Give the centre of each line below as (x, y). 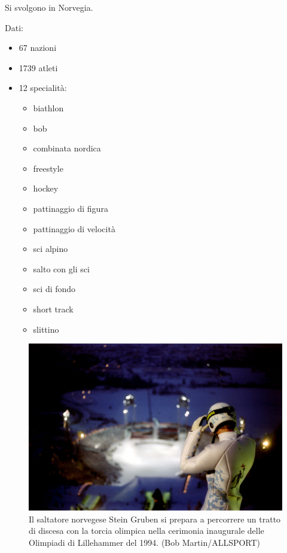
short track (53, 309)
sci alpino (51, 249)
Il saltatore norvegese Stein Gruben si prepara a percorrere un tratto (155, 519)
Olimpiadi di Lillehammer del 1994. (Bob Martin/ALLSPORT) (145, 542)
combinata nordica (67, 148)
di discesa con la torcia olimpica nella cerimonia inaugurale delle (146, 531)
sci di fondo (54, 289)
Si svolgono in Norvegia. (49, 7)
